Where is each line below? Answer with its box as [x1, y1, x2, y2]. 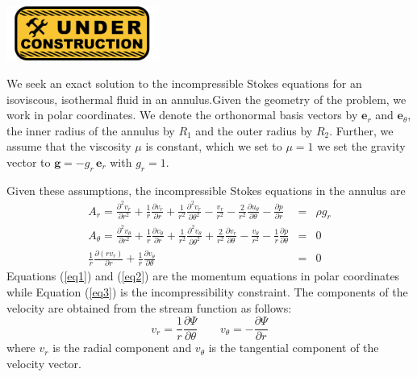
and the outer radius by [195, 122, 313, 139]
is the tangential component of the [208, 339, 379, 356]
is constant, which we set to [145, 138, 282, 155]
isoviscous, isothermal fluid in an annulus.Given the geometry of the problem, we [6, 90, 407, 107]
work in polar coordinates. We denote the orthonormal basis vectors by [6, 106, 358, 123]
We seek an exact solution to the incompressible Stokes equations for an [6, 74, 362, 91]
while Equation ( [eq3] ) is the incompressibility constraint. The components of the [6, 283, 408, 300]
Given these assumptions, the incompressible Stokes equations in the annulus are [6, 181, 406, 198]
